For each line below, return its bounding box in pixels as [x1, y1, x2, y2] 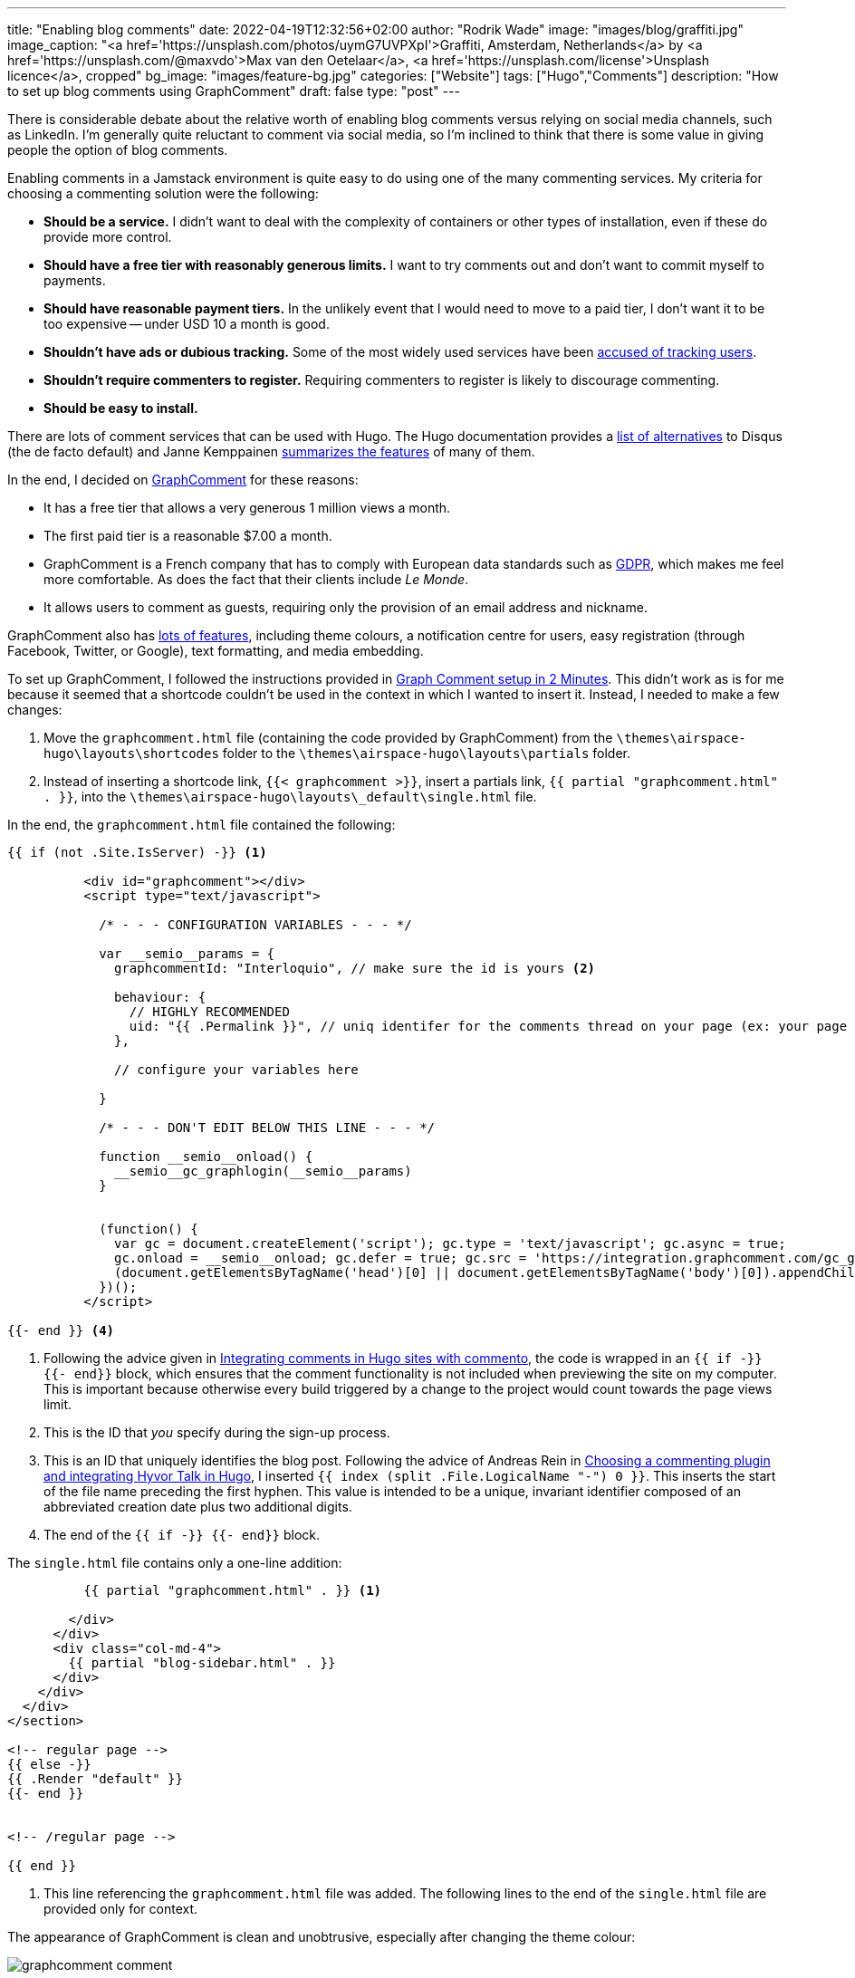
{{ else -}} [7, 1757, 91, 1772]
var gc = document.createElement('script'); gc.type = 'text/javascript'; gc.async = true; [114, 1236, 786, 1251]
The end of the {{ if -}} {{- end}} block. [43, 1527, 321, 1542]
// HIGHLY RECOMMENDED [129, 1004, 290, 1019]
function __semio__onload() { [99, 1149, 313, 1164]
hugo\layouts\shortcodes [43, 746, 219, 761]
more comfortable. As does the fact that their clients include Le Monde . [43, 571, 469, 587]
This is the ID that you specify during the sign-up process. [43, 1425, 390, 1440]
